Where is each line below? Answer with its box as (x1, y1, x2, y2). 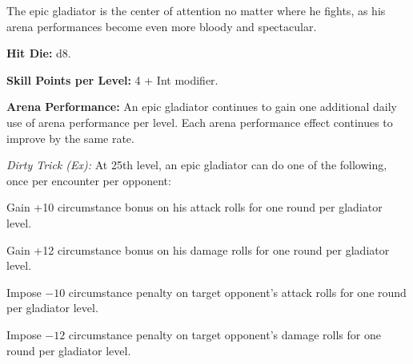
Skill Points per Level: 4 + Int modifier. (6, 71, 219, 88)
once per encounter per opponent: (6, 172, 171, 188)
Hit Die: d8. (6, 45, 71, 61)
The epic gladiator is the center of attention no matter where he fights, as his (6, 2, 386, 18)
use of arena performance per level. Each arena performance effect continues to (6, 113, 393, 130)
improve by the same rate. (6, 129, 134, 146)
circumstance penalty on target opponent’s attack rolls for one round (68, 283, 407, 300)
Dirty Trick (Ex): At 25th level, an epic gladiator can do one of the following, (6, 156, 387, 173)
